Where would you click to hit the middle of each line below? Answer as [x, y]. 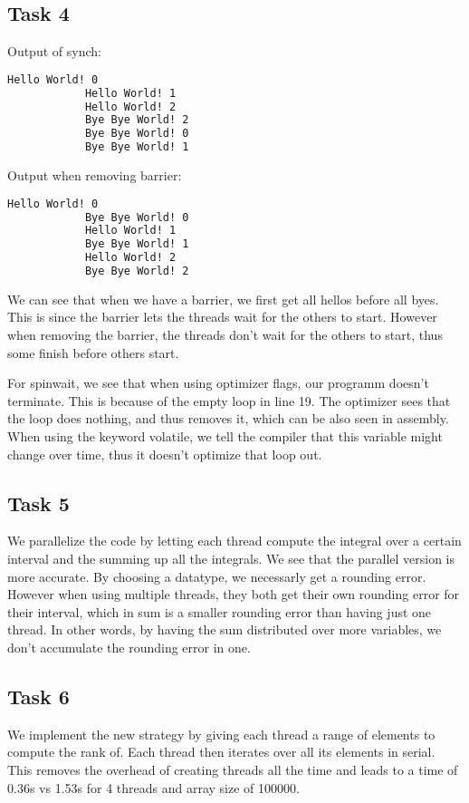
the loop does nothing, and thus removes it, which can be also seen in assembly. [228, 418]
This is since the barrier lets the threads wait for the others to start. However [222, 317]
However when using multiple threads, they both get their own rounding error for [234, 594]
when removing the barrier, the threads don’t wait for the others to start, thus [225, 335]
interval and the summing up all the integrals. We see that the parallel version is [231, 559]
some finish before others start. [93, 352]
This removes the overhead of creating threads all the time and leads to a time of [233, 769]
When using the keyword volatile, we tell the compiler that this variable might [225, 436]
